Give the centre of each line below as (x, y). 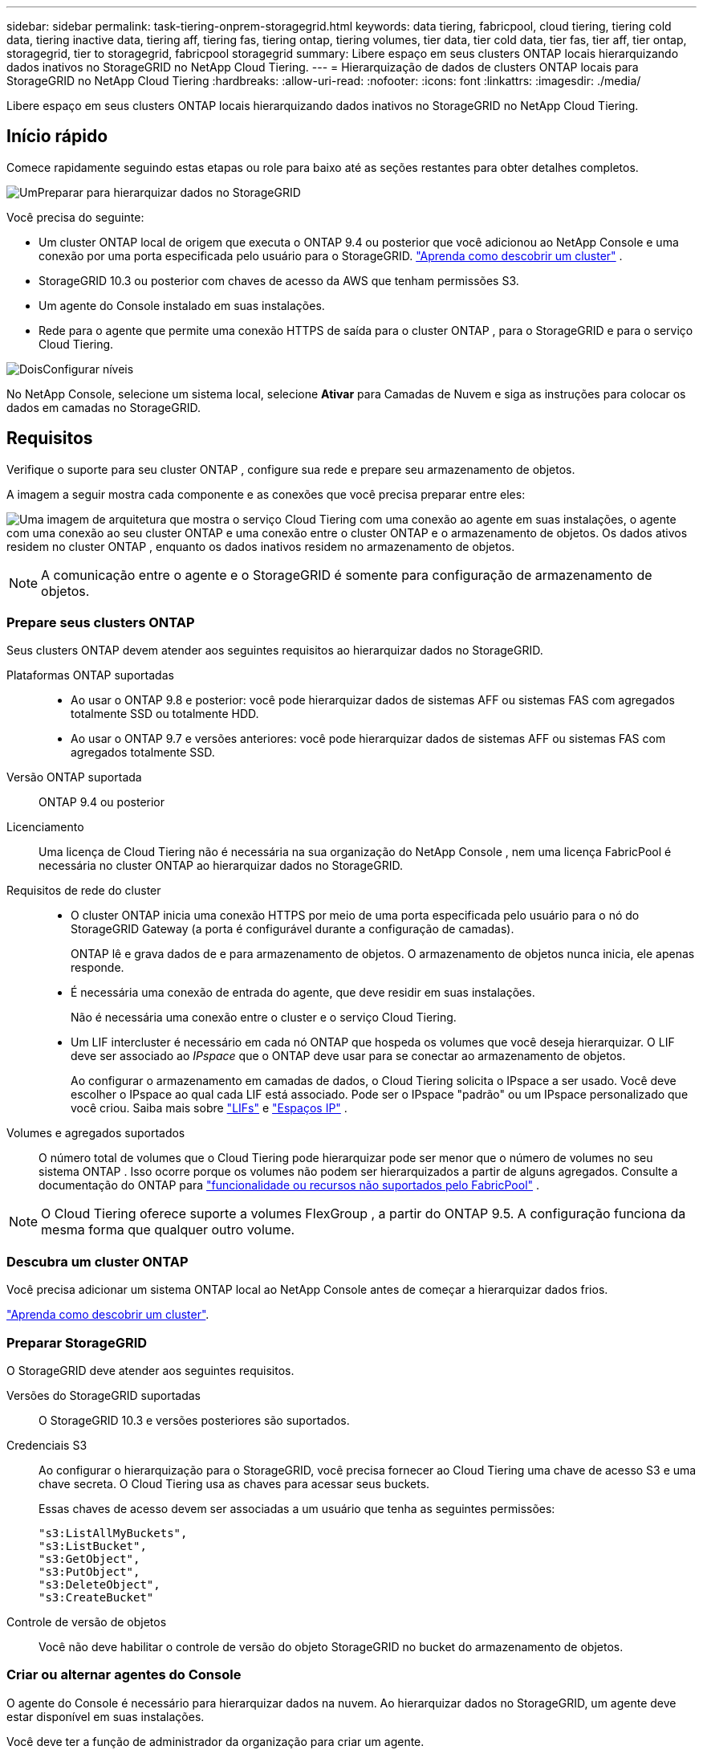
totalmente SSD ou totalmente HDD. (165, 714)
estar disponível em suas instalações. (106, 1716)
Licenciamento (45, 827)
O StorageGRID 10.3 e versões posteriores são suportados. (194, 1420)
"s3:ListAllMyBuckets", (113, 1533)
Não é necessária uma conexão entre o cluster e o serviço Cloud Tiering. (264, 1018)
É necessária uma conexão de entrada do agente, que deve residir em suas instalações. (303, 993)
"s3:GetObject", (89, 1558)
